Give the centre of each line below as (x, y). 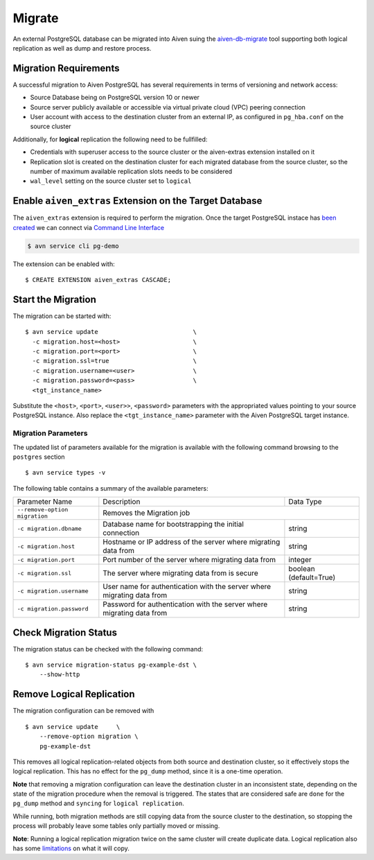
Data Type (305, 502)
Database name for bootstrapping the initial (173, 525)
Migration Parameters (50, 433)
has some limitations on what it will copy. (71, 848)
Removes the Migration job (146, 513)
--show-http (60, 675)
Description (122, 502)
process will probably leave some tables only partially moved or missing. (116, 826)
